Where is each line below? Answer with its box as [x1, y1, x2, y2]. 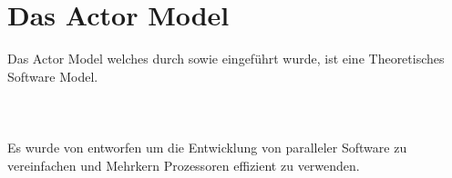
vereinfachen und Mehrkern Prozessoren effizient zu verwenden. [7, 155, 360, 174]
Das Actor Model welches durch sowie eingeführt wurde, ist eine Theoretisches [7, 49, 445, 68]
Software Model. [7, 66, 98, 85]
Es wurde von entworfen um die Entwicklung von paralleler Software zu [7, 138, 407, 157]
